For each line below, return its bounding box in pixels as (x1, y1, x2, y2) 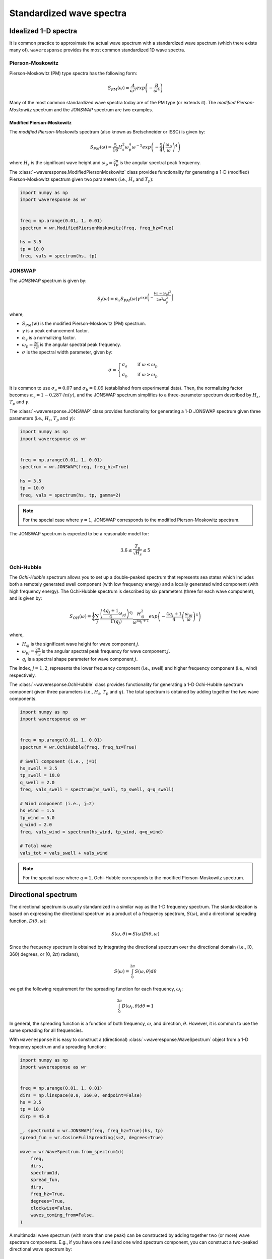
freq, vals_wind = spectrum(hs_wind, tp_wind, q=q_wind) (20, 829, 164, 834)
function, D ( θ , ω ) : (9, 918, 47, 924)
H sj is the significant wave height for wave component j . (22, 641, 140, 648)
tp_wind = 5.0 (20, 815, 55, 820)
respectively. (9, 672, 36, 678)
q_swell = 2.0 (20, 780, 55, 785)
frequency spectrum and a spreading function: (9, 1043, 106, 1050)
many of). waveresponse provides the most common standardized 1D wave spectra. (9, 47, 186, 53)
